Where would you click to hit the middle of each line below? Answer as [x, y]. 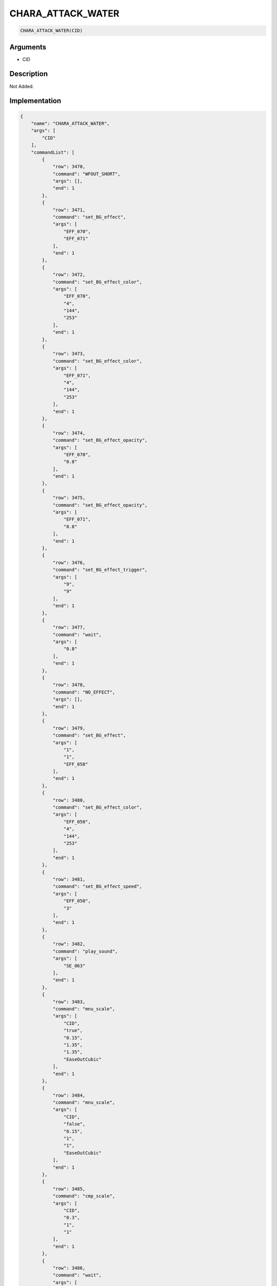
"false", [74, 1124]
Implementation [35, 101]
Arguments [28, 47]
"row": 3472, [69, 275]
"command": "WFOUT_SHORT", [86, 174]
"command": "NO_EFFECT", [84, 692]
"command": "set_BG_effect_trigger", [100, 570]
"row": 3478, [69, 685]
